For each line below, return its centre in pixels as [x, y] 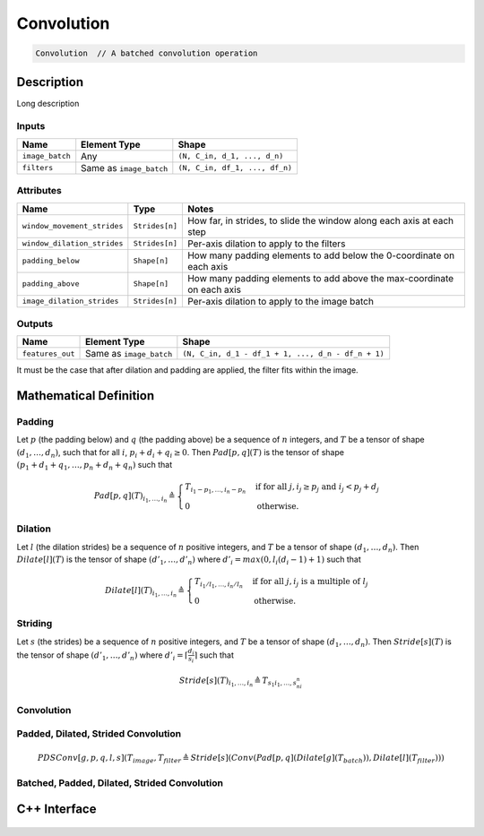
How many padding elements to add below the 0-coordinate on [321, 255]
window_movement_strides [73, 226]
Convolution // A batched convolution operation [147, 53]
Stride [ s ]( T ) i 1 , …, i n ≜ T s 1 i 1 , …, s [238, 682]
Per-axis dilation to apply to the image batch [280, 301]
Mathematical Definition [86, 396]
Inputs [31, 126]
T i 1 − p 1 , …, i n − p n [216, 489]
